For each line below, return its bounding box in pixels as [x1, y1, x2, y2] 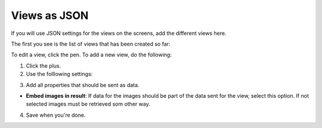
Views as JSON [11, 9, 89, 22]
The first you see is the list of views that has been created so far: [11, 40, 171, 47]
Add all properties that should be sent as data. [26, 81, 140, 88]
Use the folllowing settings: [26, 71, 93, 78]
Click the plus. [26, 62, 61, 69]
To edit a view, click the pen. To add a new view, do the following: [11, 51, 172, 59]
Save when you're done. [26, 111, 86, 119]
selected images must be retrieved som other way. [26, 101, 150, 108]
